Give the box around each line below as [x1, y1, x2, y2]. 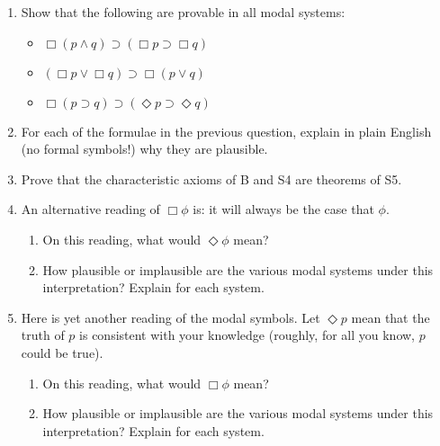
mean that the [351, 308, 430, 326]
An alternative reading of [21, 200, 160, 219]
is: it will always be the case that [193, 200, 374, 219]
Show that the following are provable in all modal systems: [21, 3, 346, 21]
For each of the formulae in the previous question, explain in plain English [21, 121, 432, 140]
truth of [21, 326, 65, 344]
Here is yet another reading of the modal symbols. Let [21, 308, 320, 326]
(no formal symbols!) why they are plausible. [21, 139, 268, 158]
